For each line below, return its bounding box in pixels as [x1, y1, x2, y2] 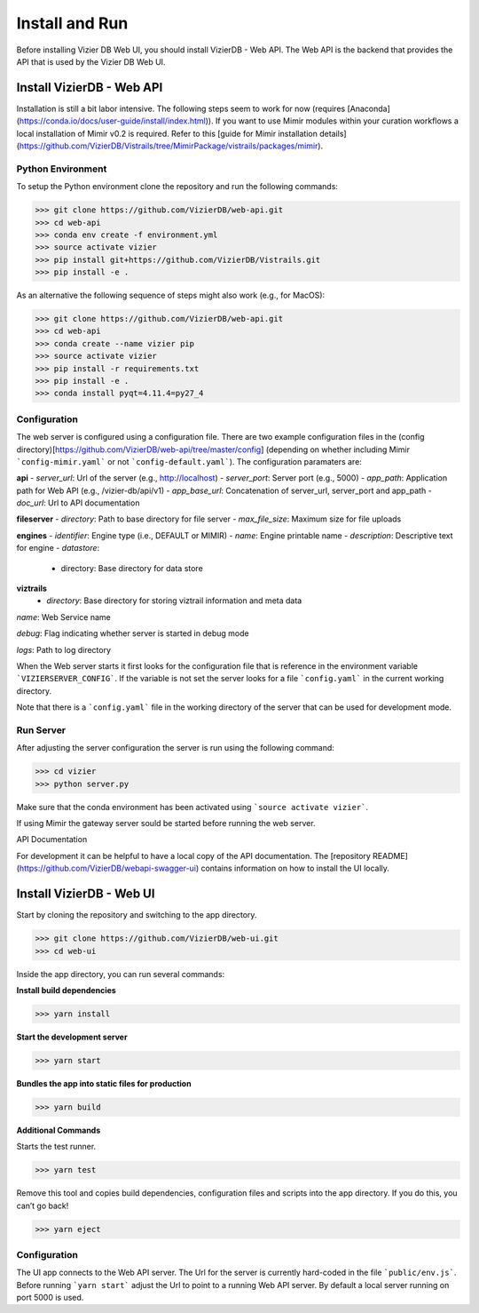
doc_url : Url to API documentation [16, 497, 140, 508]
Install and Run [16, 13, 129, 33]
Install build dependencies [16, 984, 117, 995]
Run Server [16, 724, 67, 736]
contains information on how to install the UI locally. [200, 863, 390, 874]
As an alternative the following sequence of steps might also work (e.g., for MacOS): [16, 290, 326, 301]
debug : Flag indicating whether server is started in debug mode [16, 628, 249, 639]
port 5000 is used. [16, 1293, 84, 1303]
